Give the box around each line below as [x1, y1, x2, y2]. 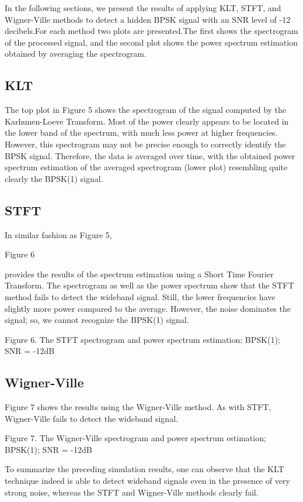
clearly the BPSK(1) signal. [5, 172, 103, 184]
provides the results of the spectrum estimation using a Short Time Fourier [5, 267, 274, 280]
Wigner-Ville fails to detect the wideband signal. [5, 412, 178, 424]
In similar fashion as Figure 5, [5, 228, 112, 240]
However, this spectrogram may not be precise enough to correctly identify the [5, 137, 286, 150]
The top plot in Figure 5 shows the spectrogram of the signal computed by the [5, 104, 287, 116]
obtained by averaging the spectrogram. [5, 47, 147, 60]
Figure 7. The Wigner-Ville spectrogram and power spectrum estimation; [5, 432, 266, 444]
